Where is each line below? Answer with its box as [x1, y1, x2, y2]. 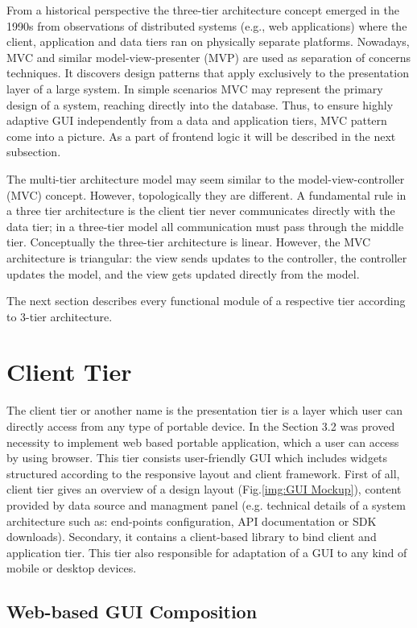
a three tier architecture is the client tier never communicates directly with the [6, 202, 395, 219]
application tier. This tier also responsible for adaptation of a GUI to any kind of [6, 543, 407, 560]
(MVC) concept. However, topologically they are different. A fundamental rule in [6, 186, 407, 203]
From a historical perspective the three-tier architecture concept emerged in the [6, 2, 399, 18]
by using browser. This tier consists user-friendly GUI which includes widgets [6, 449, 388, 466]
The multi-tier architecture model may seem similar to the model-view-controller [6, 170, 405, 187]
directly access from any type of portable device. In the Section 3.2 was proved [6, 418, 395, 434]
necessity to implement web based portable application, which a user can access [6, 433, 399, 450]
